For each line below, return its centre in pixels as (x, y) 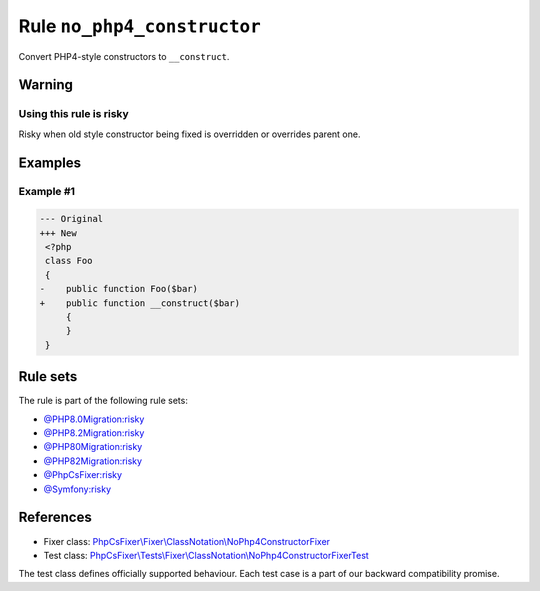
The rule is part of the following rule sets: (103, 401)
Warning (46, 85)
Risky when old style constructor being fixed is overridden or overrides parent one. (189, 134)
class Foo (69, 261)
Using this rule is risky (73, 114)
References (55, 517)
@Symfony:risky (77, 489)
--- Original (71, 219)
